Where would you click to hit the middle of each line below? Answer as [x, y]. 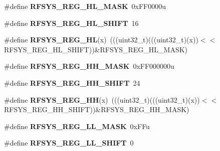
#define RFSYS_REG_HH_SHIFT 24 [72, 82]
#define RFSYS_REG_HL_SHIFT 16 [71, 23]
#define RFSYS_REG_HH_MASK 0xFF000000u [89, 66]
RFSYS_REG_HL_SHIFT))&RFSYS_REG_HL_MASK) [96, 49]
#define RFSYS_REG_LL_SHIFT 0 [69, 143]
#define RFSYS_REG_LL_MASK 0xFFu [77, 126]
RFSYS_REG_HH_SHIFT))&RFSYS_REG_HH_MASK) [97, 109]
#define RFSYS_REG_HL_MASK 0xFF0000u [85, 6]
